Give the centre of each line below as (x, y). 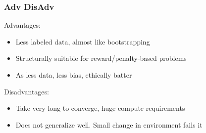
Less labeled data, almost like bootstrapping (83, 41)
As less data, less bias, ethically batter (74, 75)
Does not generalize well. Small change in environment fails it (109, 124)
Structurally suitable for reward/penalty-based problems (101, 58)
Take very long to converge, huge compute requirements (100, 108)
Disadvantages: (26, 91)
